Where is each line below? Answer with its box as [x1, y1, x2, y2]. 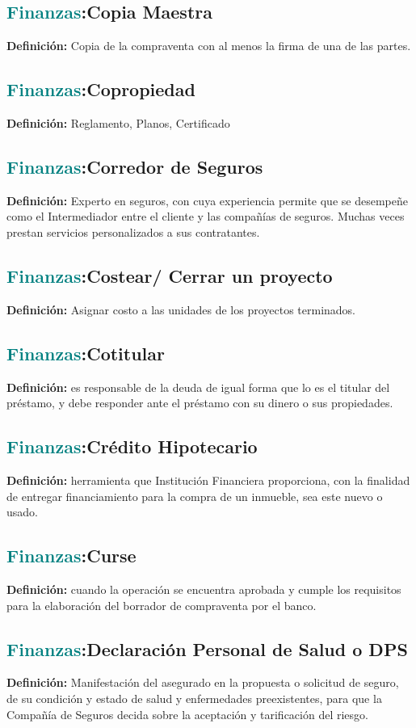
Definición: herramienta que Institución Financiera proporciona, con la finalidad [6, 471, 410, 488]
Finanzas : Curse [6, 543, 137, 568]
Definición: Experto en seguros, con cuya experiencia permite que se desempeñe [6, 191, 408, 208]
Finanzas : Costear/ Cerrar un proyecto [6, 263, 333, 288]
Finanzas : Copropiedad [6, 77, 195, 102]
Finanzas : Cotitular [6, 340, 165, 365]
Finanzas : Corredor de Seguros [6, 154, 263, 179]
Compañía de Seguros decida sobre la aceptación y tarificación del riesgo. [6, 705, 368, 722]
